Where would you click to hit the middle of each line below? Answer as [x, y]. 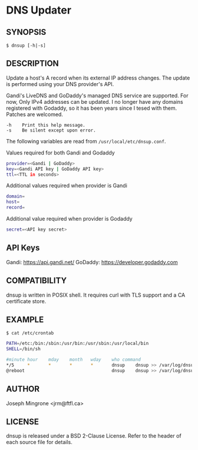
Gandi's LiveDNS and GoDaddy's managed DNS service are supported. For [97, 96]
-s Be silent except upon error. [51, 130]
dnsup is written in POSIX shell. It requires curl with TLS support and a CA [96, 295]
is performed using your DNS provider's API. [60, 84]
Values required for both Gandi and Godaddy [60, 152]
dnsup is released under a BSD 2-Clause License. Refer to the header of [94, 436]
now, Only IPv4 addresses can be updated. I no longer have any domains [95, 101]
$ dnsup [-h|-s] [26, 45]
